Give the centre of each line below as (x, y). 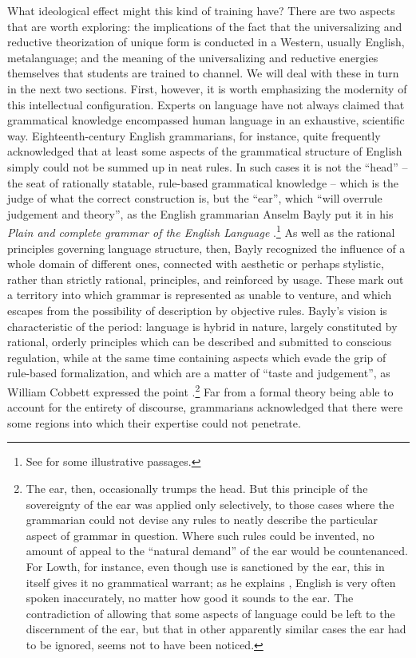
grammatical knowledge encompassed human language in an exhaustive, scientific (206, 120)
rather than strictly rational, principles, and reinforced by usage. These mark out (206, 279)
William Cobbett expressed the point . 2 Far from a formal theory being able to (200, 390)
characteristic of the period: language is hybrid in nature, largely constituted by (202, 326)
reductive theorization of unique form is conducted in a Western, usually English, (206, 42)
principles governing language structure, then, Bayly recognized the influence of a (206, 248)
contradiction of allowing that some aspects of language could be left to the (210, 613)
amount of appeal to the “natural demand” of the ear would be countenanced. (217, 551)
